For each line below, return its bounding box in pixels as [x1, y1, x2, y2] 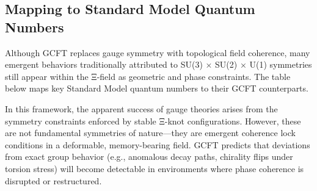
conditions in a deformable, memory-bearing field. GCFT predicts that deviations [5, 138, 310, 151]
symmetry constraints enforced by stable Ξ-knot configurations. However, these [5, 114, 301, 127]
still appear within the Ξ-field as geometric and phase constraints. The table [5, 70, 291, 82]
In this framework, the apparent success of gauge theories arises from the [5, 102, 278, 115]
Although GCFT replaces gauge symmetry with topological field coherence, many [5, 46, 310, 59]
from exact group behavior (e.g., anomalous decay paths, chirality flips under [5, 150, 293, 163]
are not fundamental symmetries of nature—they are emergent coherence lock [5, 126, 296, 139]
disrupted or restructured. [5, 174, 102, 187]
